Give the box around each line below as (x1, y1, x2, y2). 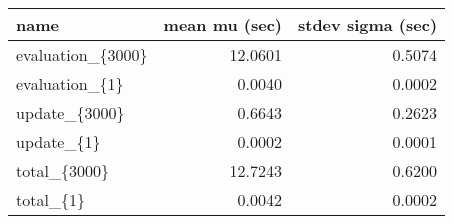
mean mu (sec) (163, 13, 282, 36)
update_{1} (16, 130, 101, 153)
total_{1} (16, 188, 85, 211)
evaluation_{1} (16, 72, 124, 95)
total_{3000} (16, 159, 109, 182)
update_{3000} (16, 101, 125, 124)
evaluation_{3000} (16, 43, 148, 66)
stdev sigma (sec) (297, 13, 438, 36)
